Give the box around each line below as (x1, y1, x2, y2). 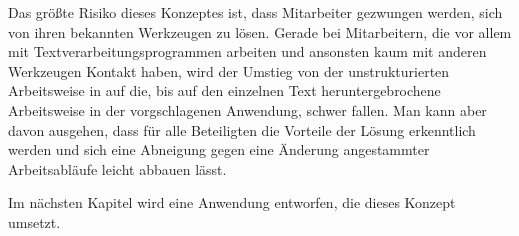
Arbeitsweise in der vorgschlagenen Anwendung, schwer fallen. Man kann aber (8, 99, 487, 120)
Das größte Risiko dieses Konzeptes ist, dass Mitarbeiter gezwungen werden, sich (8, 2, 503, 22)
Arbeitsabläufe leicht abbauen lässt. (8, 158, 227, 179)
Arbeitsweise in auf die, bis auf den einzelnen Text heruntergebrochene (8, 80, 441, 101)
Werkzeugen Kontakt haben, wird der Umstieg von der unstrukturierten (8, 60, 450, 81)
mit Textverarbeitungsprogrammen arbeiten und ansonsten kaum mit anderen (8, 41, 487, 62)
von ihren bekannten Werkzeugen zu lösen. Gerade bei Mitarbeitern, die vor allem (8, 21, 512, 42)
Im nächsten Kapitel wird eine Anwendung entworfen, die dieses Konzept (8, 192, 456, 213)
